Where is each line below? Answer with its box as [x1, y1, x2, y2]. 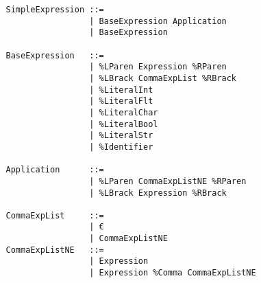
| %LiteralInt [89, 84, 153, 95]
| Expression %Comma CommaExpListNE [89, 268, 256, 278]
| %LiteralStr [89, 131, 153, 141]
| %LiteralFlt [89, 96, 153, 106]
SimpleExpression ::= [5, 5, 104, 14]
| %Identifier [89, 141, 153, 152]
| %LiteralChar [89, 107, 158, 117]
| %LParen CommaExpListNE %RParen [89, 176, 247, 186]
